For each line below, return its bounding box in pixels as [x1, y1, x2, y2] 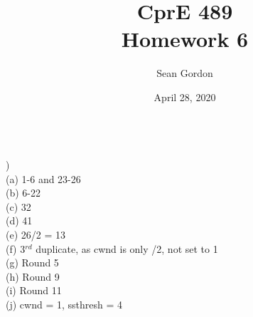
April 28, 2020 [154, 89, 216, 104]
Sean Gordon [156, 66, 213, 80]
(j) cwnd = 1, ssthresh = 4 [6, 297, 122, 312]
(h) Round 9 [6, 269, 60, 284]
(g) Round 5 [6, 255, 59, 270]
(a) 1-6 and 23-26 [6, 171, 81, 186]
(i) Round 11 [6, 283, 62, 298]
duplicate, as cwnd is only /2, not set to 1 [36, 241, 218, 256]
